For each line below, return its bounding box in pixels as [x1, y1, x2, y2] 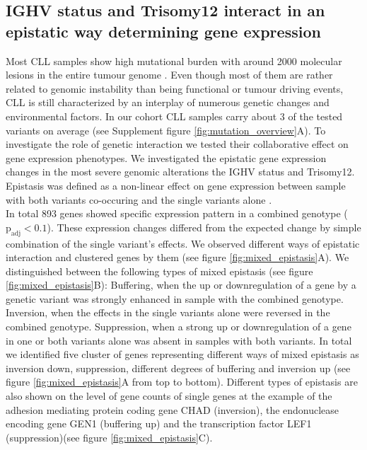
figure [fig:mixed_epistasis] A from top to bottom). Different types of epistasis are [6, 374, 358, 389]
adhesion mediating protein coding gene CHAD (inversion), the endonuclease [6, 402, 339, 417]
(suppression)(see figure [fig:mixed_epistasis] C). [6, 429, 213, 444]
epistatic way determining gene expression [6, 20, 321, 42]
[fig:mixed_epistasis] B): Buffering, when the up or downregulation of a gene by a [6, 277, 356, 292]
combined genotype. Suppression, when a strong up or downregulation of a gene [6, 319, 351, 334]
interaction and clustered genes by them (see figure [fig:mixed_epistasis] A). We [6, 250, 349, 265]
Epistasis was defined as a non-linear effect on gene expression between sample [6, 178, 346, 192]
